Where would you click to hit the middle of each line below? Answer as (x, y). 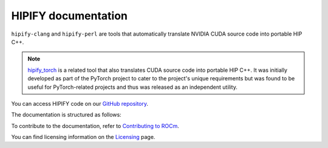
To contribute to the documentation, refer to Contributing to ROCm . (95, 126)
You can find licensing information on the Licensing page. (83, 137)
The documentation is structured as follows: (66, 115)
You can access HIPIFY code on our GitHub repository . (80, 103)
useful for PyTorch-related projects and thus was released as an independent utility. (133, 87)
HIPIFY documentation (69, 16)
